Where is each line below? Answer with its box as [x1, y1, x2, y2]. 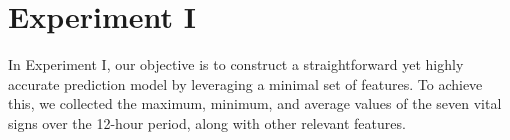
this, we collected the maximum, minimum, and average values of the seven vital [8, 93, 502, 114]
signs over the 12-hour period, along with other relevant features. [8, 112, 406, 133]
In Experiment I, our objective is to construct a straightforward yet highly [8, 54, 464, 75]
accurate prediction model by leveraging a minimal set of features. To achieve [8, 73, 483, 94]
